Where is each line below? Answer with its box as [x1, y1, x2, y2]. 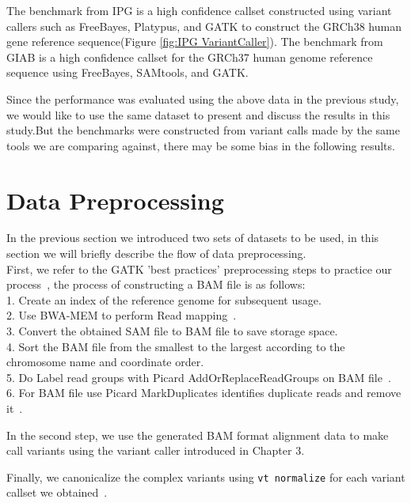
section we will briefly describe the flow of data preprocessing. [6, 245, 306, 262]
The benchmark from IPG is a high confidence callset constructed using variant [6, 2, 392, 18]
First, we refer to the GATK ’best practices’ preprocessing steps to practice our [6, 260, 392, 277]
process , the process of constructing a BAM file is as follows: [6, 276, 306, 293]
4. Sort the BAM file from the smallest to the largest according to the [6, 338, 345, 354]
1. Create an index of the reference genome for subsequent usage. [6, 291, 322, 308]
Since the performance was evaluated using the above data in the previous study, [6, 90, 399, 107]
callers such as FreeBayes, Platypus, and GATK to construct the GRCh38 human [6, 17, 401, 34]
